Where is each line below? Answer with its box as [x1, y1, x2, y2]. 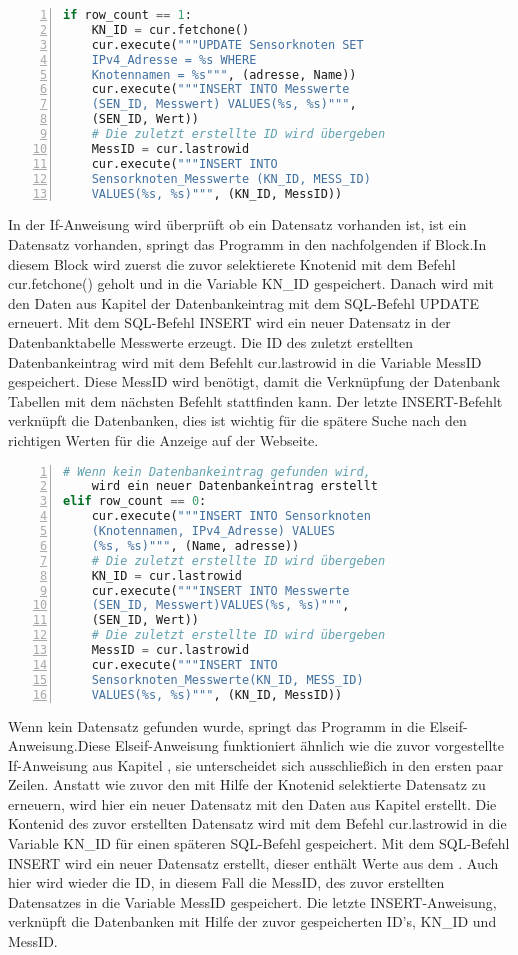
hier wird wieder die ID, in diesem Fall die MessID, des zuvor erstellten [8, 872, 445, 893]
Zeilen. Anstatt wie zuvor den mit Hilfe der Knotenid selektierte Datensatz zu [8, 774, 486, 795]
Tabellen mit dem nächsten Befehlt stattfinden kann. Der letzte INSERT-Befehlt [8, 390, 503, 411]
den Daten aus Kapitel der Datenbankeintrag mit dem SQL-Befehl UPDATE [8, 292, 479, 313]
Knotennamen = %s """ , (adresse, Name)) [91, 67, 357, 82]
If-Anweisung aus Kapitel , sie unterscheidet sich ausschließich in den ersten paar [8, 754, 504, 775]
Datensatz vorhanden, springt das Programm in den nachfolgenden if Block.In [8, 233, 487, 254]
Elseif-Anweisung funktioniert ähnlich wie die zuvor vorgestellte [114, 735, 504, 756]
